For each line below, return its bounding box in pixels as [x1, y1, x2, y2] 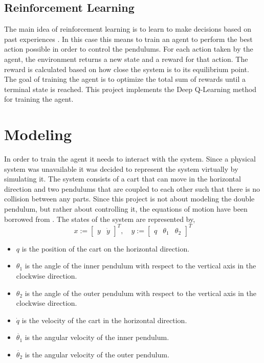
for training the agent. [4, 94, 74, 104]
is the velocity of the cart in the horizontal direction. [21, 314, 187, 325]
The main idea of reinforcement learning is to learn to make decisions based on [4, 24, 252, 34]
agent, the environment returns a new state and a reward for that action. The [4, 53, 248, 64]
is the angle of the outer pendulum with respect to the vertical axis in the [25, 287, 256, 298]
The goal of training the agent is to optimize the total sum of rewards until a [4, 74, 246, 84]
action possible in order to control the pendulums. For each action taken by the [4, 43, 253, 54]
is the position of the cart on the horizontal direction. [21, 243, 190, 254]
